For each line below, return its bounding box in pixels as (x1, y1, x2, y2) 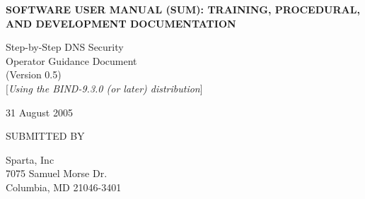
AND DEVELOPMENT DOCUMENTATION (6, 16, 236, 30)
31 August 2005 (6, 104, 73, 119)
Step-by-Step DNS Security (6, 40, 124, 54)
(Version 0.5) (6, 67, 62, 82)
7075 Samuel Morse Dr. (6, 166, 108, 181)
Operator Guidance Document (6, 53, 137, 68)
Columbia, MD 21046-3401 (6, 179, 122, 194)
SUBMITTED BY (6, 128, 85, 143)
